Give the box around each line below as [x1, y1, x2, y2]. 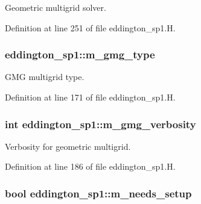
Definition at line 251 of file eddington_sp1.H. [5, 21, 176, 34]
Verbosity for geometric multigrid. [5, 140, 131, 152]
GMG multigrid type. [5, 70, 85, 83]
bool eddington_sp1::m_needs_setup [5, 185, 192, 200]
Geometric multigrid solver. [5, 1, 106, 13]
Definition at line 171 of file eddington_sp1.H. [5, 91, 176, 103]
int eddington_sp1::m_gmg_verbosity [5, 116, 196, 131]
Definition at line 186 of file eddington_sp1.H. [5, 160, 176, 173]
